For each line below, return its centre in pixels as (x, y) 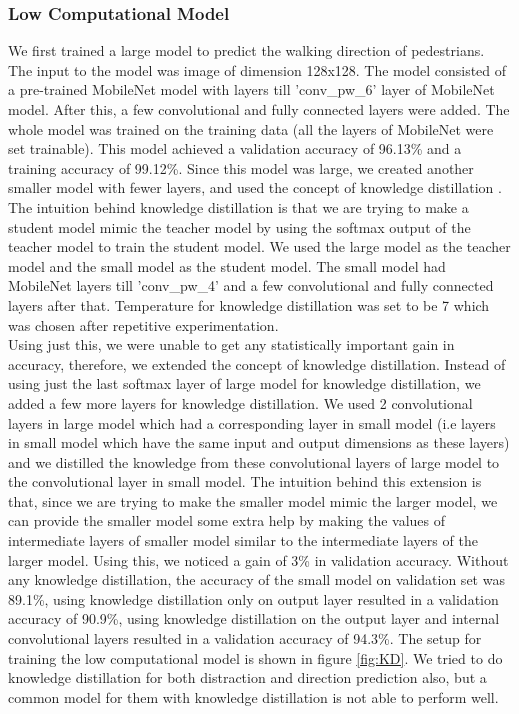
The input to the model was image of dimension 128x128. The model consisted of (257, 69)
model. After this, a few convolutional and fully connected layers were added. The (259, 109)
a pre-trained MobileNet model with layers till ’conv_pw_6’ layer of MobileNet (251, 89)
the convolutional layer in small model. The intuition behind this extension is (245, 481)
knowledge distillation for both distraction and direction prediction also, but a (247, 677)
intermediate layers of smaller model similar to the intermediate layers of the (243, 540)
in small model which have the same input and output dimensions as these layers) (259, 442)
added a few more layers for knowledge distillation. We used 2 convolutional (240, 402)
